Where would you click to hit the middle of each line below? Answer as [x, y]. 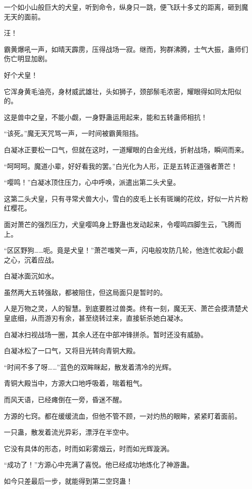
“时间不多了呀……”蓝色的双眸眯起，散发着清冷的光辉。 [90, 367]
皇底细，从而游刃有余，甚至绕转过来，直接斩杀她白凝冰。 [95, 318]
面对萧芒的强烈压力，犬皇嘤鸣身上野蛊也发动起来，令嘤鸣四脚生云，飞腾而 [123, 224]
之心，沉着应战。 [31, 259]
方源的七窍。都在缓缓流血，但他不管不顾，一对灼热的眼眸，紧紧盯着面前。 [123, 416]
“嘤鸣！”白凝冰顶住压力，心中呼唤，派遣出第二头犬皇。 [92, 182]
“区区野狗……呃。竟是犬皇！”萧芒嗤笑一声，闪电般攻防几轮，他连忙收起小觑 [124, 250]
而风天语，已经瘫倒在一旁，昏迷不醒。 [65, 399]
